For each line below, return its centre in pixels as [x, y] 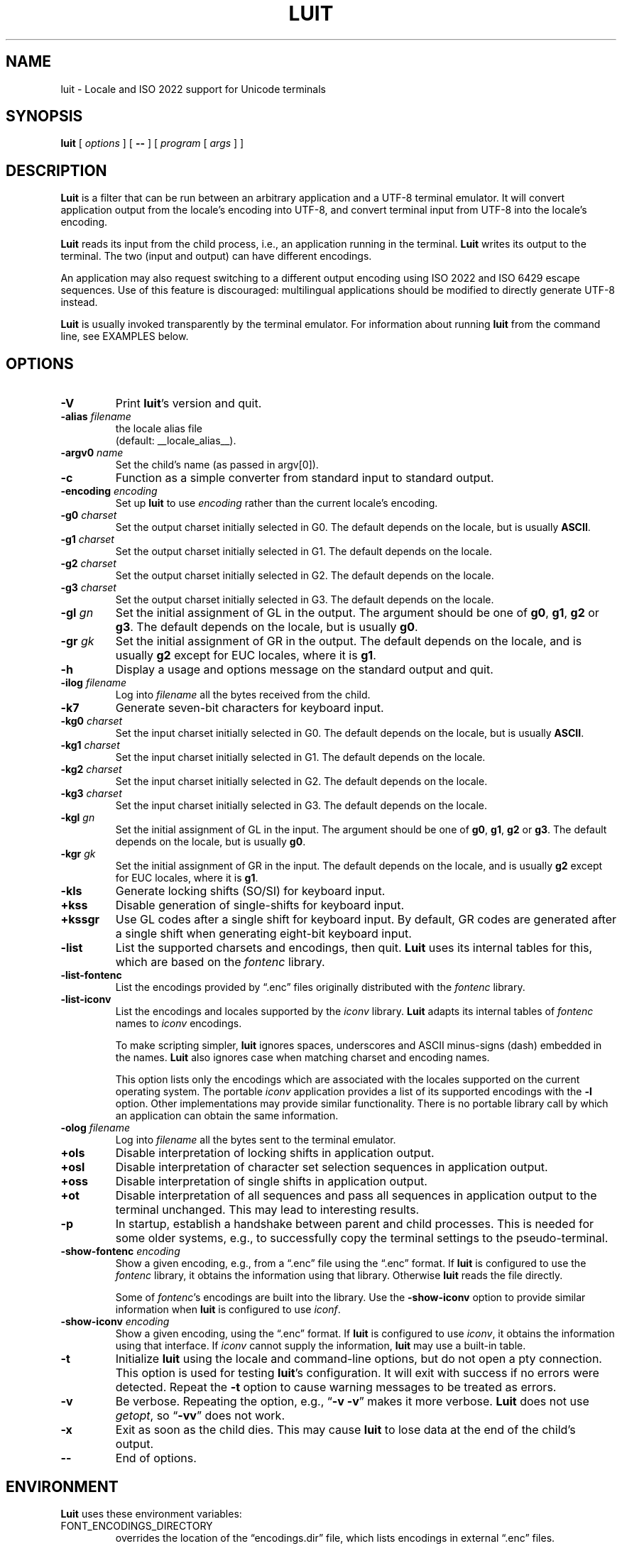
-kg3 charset [91, 794]
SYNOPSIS [44, 116]
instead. [79, 302]
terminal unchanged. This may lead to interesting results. [267, 1210]
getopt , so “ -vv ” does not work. [200, 1416]
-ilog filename [94, 683]
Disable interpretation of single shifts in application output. [271, 1182]
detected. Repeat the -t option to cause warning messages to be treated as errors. [336, 1387]
